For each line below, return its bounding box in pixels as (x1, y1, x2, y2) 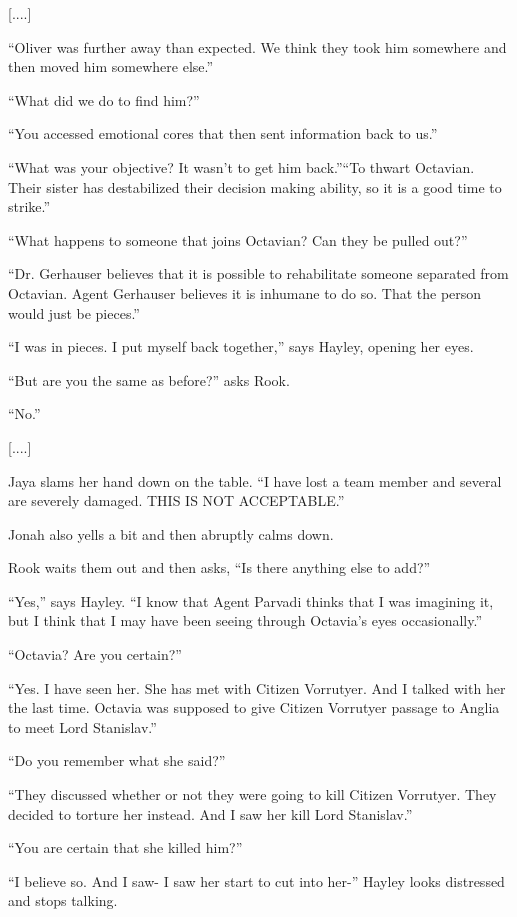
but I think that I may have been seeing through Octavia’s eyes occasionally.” (8, 610, 482, 631)
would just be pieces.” (8, 302, 140, 323)
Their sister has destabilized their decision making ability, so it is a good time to (8, 176, 502, 197)
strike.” (8, 196, 51, 217)
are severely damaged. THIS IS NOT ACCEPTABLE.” (8, 490, 345, 511)
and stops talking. (8, 890, 118, 911)
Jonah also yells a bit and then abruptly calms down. (8, 523, 334, 544)
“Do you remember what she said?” (8, 750, 226, 771)
